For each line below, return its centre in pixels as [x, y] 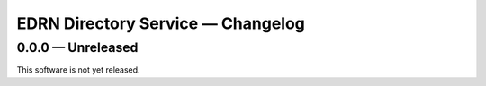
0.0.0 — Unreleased [77, 47]
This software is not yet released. [78, 70]
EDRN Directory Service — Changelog [161, 23]
